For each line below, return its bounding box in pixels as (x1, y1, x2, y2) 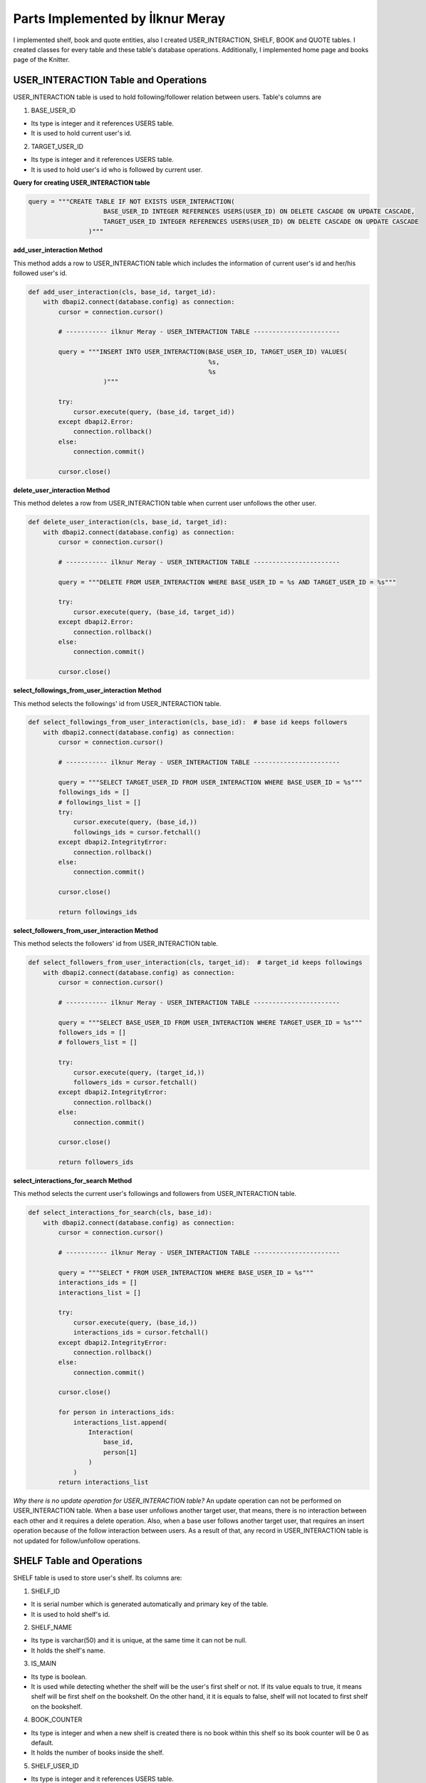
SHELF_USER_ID (31, 1762, 79, 1770)
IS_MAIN (31, 1659, 57, 1668)
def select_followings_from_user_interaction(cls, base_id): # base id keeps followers (28, 718, 348, 727)
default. (31, 1738, 54, 1747)
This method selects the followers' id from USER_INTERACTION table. (13, 939, 219, 948)
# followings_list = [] (58, 798, 142, 806)
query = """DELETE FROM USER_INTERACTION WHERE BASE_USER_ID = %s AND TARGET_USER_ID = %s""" (58, 578, 397, 586)
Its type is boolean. (31, 1672, 88, 1681)
